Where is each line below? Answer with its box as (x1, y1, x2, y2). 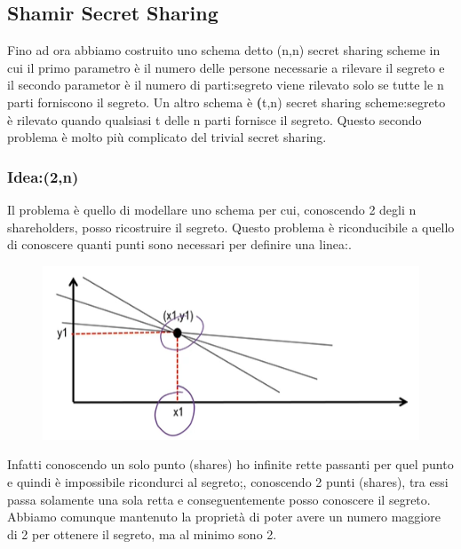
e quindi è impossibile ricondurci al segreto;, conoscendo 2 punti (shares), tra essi (7, 472, 449, 490)
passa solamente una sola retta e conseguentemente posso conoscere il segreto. (7, 490, 431, 508)
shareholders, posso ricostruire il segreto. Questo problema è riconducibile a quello (7, 217, 455, 236)
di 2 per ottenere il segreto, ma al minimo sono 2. (7, 524, 277, 543)
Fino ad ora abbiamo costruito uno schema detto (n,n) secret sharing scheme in (7, 41, 441, 59)
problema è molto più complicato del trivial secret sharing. (7, 128, 327, 146)
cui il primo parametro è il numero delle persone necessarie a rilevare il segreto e (7, 58, 445, 76)
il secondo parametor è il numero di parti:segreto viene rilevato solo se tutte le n (7, 75, 444, 94)
